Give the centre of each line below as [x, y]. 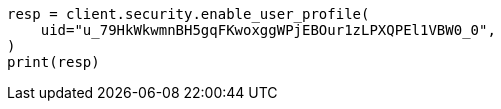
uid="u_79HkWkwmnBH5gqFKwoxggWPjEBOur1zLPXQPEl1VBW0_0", [268, 30]
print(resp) [53, 62]
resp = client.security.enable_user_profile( [188, 14]
